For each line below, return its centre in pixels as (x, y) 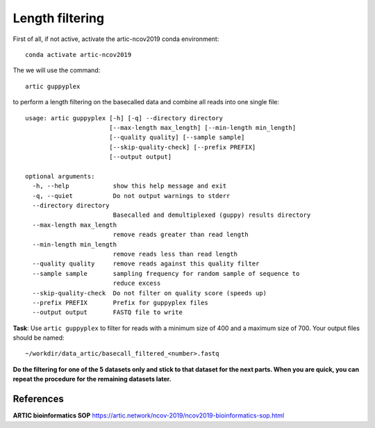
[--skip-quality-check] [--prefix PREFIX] (182, 147)
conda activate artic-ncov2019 (78, 55)
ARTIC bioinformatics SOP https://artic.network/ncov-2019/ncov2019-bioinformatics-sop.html (149, 415)
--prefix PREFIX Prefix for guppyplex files (120, 303)
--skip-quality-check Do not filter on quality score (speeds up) (150, 293)
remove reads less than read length (175, 254)
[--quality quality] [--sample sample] (177, 138)
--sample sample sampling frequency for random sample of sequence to (166, 273)
